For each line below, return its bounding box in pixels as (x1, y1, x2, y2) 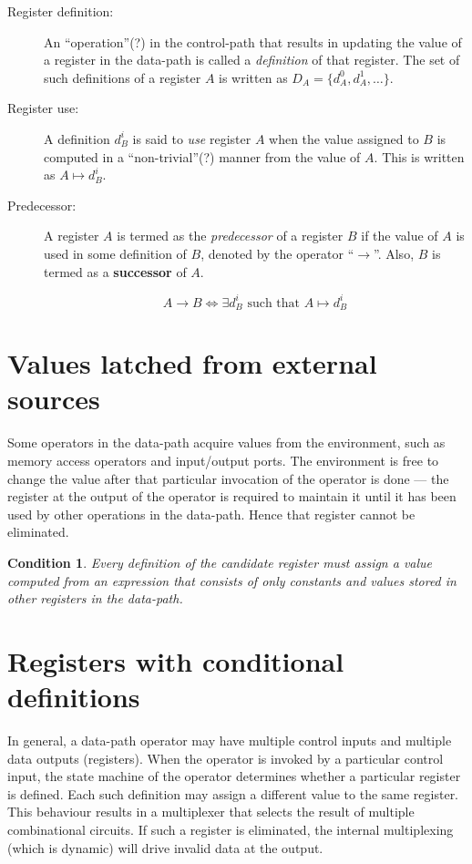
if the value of (361, 226, 438, 245)
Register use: (7, 98, 79, 118)
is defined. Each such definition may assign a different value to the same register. (7, 784, 459, 803)
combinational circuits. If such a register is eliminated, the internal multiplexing (7, 820, 454, 839)
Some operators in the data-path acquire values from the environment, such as (7, 433, 446, 452)
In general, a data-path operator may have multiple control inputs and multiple (7, 731, 452, 750)
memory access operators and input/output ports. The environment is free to (7, 450, 439, 469)
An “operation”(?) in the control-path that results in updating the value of (44, 32, 462, 51)
